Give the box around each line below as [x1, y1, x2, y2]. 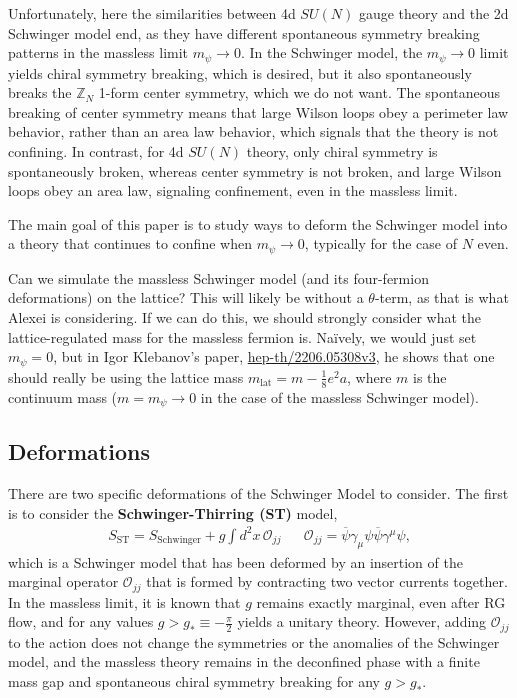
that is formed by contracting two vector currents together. [146, 571, 508, 592]
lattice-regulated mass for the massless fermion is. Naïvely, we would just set [8, 326, 477, 347]
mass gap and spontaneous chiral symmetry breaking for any [8, 670, 380, 691]
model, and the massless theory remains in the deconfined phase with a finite [8, 651, 480, 672]
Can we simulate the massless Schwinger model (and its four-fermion [8, 267, 429, 288]
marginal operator [8, 571, 119, 592]
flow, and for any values [8, 611, 154, 632]
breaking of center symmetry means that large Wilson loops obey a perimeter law [8, 101, 509, 122]
